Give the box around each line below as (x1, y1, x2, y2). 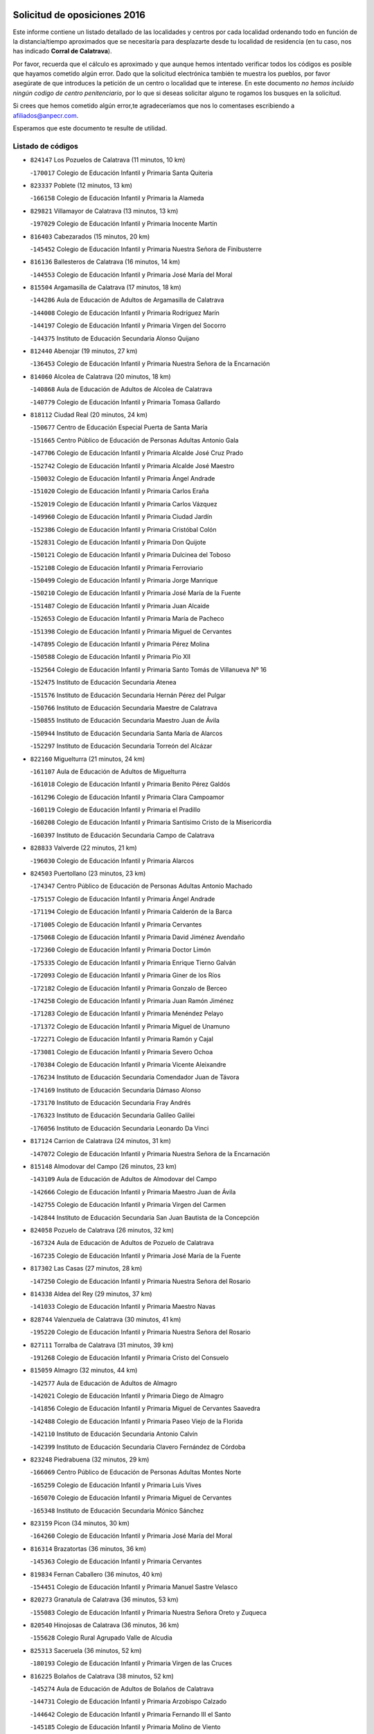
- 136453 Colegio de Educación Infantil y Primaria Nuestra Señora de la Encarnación (30, 359, 270, 368)
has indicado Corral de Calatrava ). (12, 47, 112, 55)
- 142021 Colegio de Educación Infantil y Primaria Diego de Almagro (30, 1391, 224, 1400)
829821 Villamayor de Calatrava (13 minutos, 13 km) (30, 207, 179, 215)
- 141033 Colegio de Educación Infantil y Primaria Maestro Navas (30, 1303, 216, 1311)
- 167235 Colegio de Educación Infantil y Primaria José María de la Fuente (30, 1251, 242, 1260)
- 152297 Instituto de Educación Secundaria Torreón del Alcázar (30, 742, 213, 750)
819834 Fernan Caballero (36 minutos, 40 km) (30, 1570, 163, 1578)
